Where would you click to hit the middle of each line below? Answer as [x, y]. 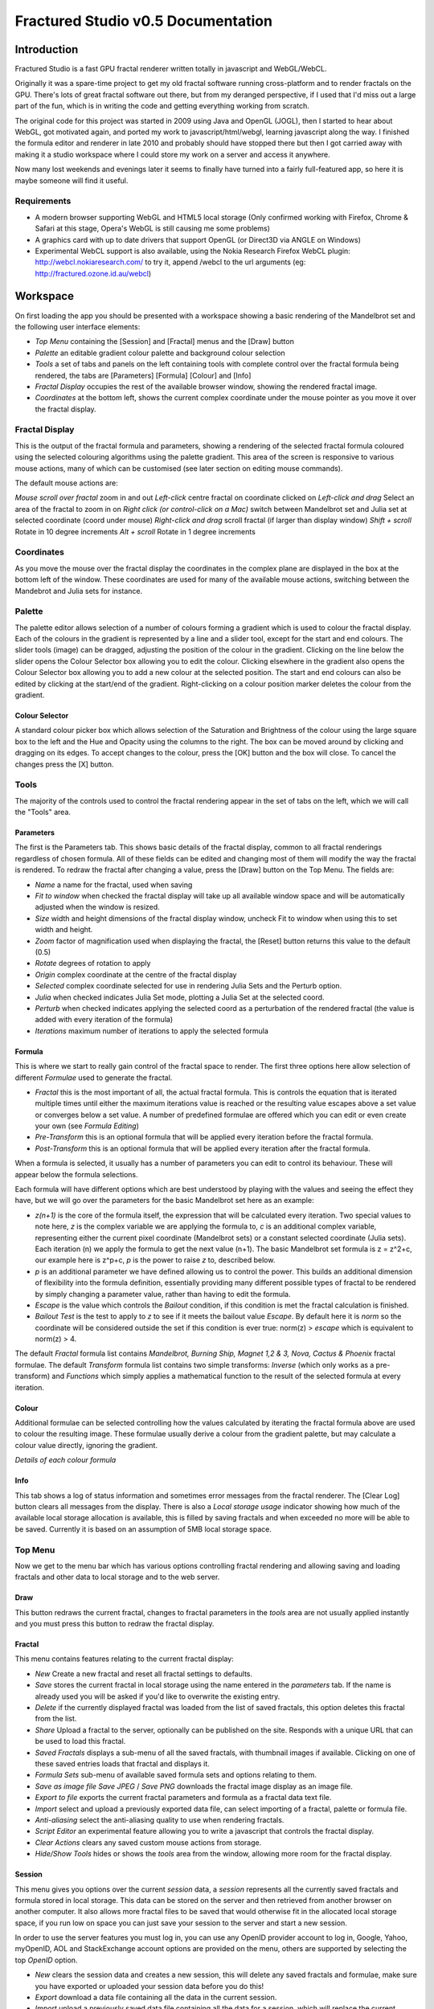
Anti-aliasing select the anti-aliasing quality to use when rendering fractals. [160, 1819]
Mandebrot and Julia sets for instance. [79, 591]
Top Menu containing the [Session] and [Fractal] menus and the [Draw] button [165, 342]
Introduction [47, 49]
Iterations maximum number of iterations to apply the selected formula [152, 1031]
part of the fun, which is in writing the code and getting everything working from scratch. [162, 106]
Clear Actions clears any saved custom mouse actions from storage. [148, 1842]
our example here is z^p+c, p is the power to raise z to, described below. [155, 1260]
